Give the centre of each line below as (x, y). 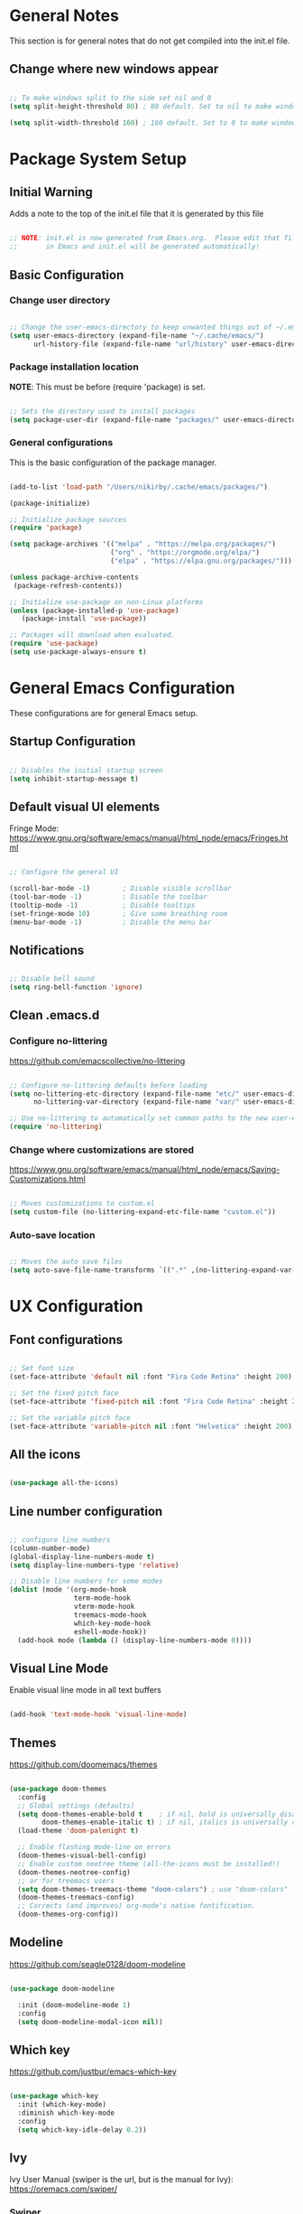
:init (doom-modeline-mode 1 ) (74, 2005)
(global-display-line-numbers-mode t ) (82, 1556)
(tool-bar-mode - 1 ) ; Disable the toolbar (108, 897)
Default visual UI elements (85, 806)
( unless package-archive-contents (74, 577)
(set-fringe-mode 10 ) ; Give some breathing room (119, 913)
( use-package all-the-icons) (64, 1483)
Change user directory (60, 301)
